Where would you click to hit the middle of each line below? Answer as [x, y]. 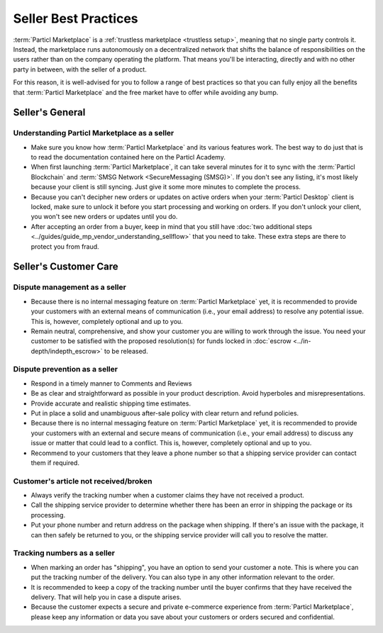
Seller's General [49, 112]
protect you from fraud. [65, 246]
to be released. [126, 351]
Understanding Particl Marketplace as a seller [94, 133]
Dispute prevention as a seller [66, 369]
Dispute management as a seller [70, 287]
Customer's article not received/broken [83, 481]
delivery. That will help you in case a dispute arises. [106, 597]
